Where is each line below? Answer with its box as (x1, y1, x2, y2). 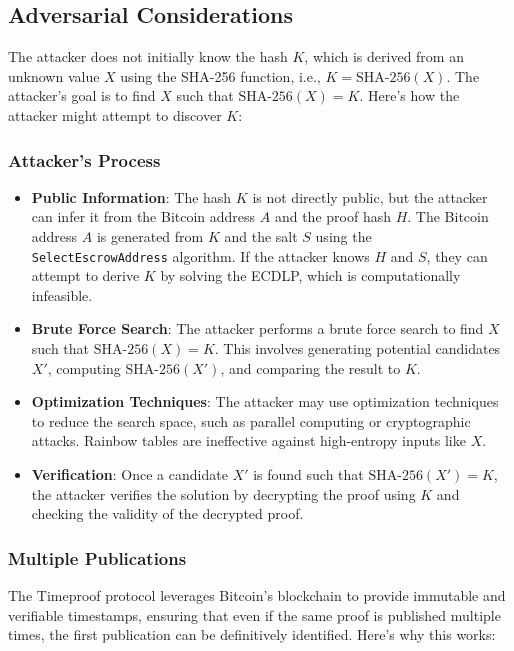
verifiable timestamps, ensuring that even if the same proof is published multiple (8, 604, 501, 625)
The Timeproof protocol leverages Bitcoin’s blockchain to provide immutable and (8, 584, 506, 605)
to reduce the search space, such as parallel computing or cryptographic (31, 410, 471, 431)
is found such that (253, 463, 364, 484)
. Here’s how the (359, 85, 460, 106)
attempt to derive (31, 265, 140, 286)
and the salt (224, 225, 298, 246)
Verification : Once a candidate (31, 463, 228, 484)
